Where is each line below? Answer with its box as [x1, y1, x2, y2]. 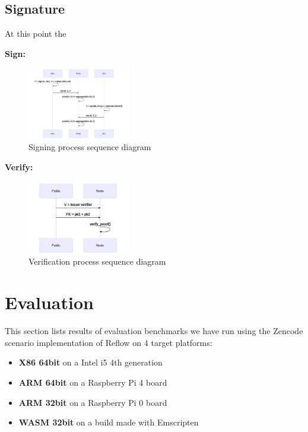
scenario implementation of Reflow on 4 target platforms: [5, 336, 212, 348]
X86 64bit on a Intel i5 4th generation [18, 356, 163, 369]
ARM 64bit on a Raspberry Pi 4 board [18, 376, 167, 388]
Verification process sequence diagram [28, 255, 166, 268]
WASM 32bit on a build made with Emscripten [18, 416, 199, 428]
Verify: [5, 160, 33, 173]
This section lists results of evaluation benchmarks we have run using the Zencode [5, 325, 303, 337]
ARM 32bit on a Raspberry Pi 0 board [18, 396, 167, 408]
